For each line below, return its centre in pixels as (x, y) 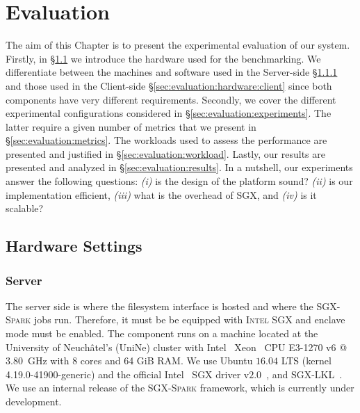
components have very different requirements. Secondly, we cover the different (171, 99)
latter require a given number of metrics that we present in (131, 126)
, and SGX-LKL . (304, 374)
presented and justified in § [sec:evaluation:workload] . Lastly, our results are (165, 153)
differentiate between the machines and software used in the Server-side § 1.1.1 (172, 72)
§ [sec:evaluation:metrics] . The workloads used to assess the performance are (166, 140)
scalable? (25, 208)
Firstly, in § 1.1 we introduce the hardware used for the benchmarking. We (163, 58)
